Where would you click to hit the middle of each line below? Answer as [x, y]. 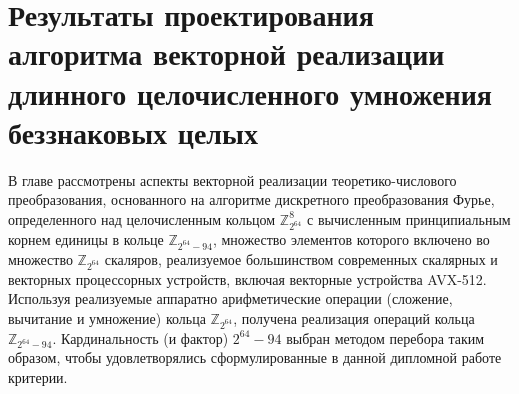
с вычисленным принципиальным [409, 218]
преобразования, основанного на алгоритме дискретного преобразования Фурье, [251, 199]
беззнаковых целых [133, 131]
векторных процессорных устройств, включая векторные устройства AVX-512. [247, 278]
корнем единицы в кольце [86, 239]
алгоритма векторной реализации [226, 53]
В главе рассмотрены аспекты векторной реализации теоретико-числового [232, 179]
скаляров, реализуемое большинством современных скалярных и [301, 258]
